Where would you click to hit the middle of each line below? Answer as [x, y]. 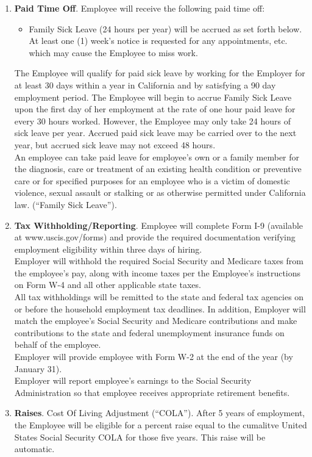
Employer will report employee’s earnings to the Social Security [133, 380]
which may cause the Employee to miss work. [113, 52]
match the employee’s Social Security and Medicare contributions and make [156, 321]
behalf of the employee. [58, 344]
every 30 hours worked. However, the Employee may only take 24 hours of [152, 121]
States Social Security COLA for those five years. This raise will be [140, 437]
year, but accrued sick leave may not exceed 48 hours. [115, 144]
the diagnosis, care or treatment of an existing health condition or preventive [158, 169]
